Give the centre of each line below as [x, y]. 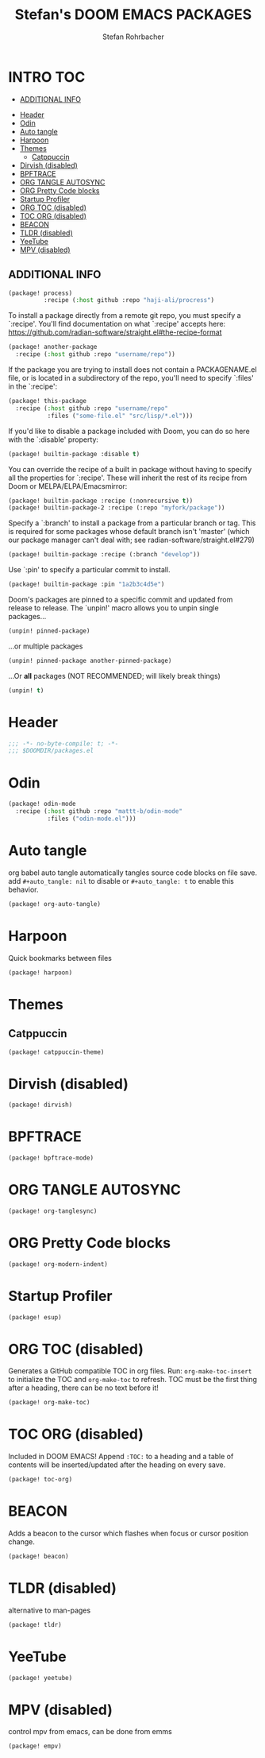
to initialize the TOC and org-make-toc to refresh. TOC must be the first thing [133, 1380]
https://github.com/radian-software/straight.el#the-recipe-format [115, 332]
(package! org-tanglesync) [53, 1211]
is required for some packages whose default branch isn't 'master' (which [129, 532]
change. [22, 1542]
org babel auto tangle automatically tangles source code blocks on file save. [133, 873]
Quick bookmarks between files [60, 958]
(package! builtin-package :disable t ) [74, 454]
